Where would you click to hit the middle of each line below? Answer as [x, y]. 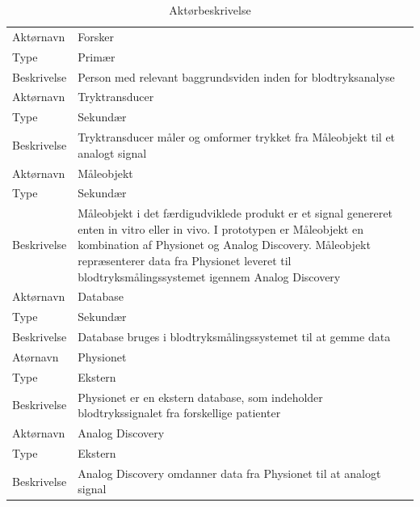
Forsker [96, 36]
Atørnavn [36, 356]
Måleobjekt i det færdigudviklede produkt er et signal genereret [235, 213]
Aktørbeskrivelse [210, 10]
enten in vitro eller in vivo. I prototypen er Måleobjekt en [220, 228]
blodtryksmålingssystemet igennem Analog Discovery [209, 276]
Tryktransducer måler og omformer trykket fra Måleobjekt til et [237, 137]
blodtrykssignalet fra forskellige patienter [179, 413]
